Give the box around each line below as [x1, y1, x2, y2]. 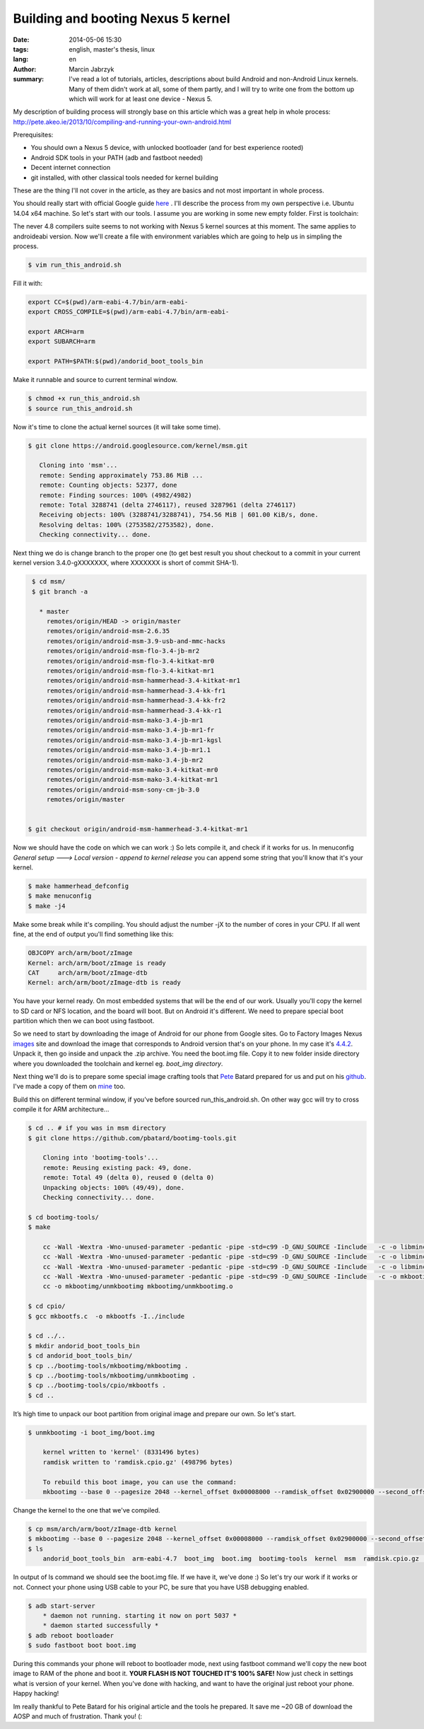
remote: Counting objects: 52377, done [39, 481, 177, 490]
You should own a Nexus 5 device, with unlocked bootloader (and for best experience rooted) [30, 144, 304, 152]
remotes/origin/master [46, 796, 125, 804]
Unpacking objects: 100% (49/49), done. [42, 1184, 185, 1191]
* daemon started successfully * [42, 1621, 159, 1630]
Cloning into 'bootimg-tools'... [42, 1154, 159, 1162]
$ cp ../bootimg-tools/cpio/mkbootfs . [28, 1382, 166, 1389]
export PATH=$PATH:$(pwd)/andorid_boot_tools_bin [28, 357, 204, 366]
